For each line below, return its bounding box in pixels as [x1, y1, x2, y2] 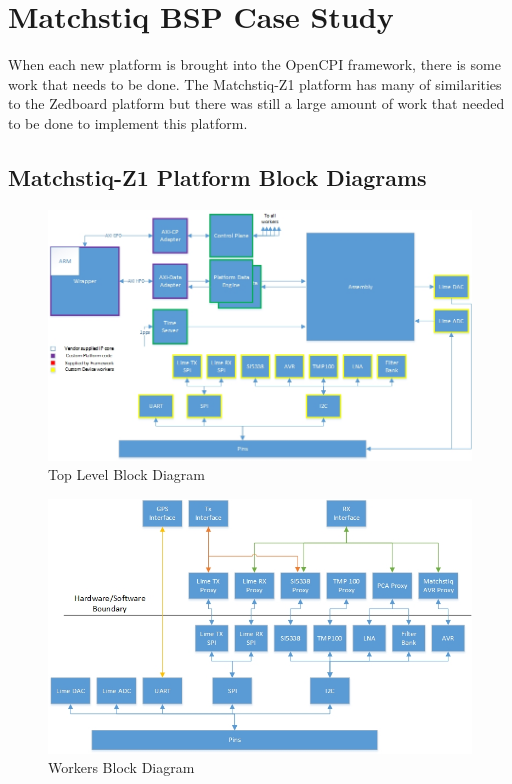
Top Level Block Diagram [48, 464, 205, 485]
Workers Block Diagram [48, 757, 195, 778]
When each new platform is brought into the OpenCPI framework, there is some [8, 54, 501, 75]
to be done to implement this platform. [8, 112, 248, 133]
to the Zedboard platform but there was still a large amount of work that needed [8, 93, 505, 114]
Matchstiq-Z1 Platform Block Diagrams [8, 161, 427, 192]
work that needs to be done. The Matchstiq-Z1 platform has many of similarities [8, 73, 502, 94]
